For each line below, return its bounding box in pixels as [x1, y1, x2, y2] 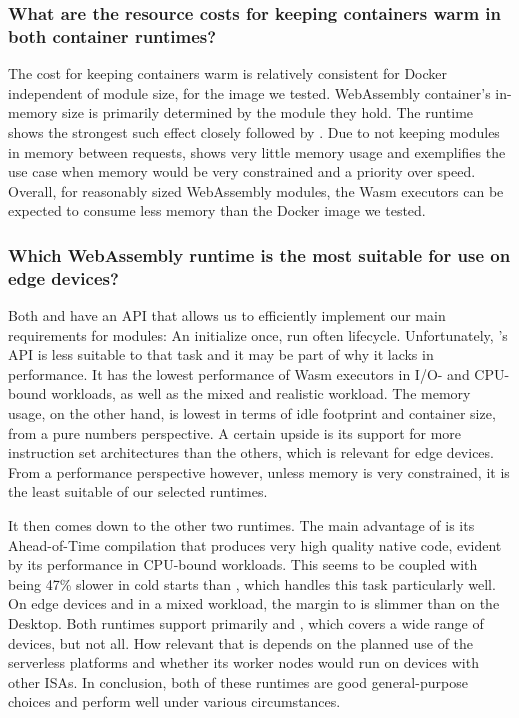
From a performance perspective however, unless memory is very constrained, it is [8, 461, 510, 482]
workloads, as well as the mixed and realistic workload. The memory [51, 383, 471, 404]
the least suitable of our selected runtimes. [8, 481, 268, 502]
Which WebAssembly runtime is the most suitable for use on [8, 242, 511, 267]
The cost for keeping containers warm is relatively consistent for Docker [8, 63, 448, 84]
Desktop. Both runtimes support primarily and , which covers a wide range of [8, 612, 484, 633]
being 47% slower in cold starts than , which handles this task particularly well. [8, 573, 496, 594]
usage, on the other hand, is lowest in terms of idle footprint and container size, [8, 403, 496, 423]
